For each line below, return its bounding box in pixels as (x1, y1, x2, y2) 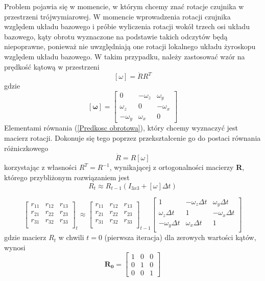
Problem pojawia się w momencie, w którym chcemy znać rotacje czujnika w (4, 1, 244, 11)
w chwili (58, 232, 84, 243)
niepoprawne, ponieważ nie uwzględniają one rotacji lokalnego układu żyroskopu (4, 41, 256, 52)
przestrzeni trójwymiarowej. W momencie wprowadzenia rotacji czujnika (4, 11, 231, 21)
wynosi (4, 242, 26, 252)
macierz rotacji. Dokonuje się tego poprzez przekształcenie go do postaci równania (4, 133, 261, 143)
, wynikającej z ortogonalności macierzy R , (109, 162, 245, 172)
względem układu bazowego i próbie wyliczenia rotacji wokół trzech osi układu (4, 21, 250, 32)
